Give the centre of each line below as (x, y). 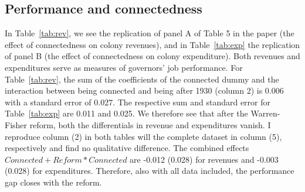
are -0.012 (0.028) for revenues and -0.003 (204, 159)
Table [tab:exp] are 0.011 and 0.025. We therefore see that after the (126, 113)
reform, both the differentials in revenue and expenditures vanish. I (150, 124)
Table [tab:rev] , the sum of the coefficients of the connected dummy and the (142, 79)
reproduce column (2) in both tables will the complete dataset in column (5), (143, 136)
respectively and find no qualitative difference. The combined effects (127, 148)
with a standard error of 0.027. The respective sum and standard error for (138, 102)
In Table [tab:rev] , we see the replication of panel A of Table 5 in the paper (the (150, 33)
